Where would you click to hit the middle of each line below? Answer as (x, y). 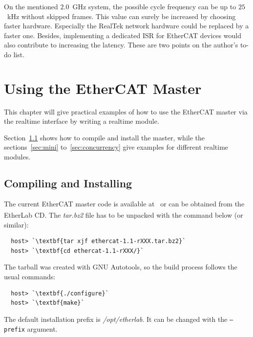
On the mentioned (31, 6)
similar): (16, 224)
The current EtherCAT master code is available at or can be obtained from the (124, 203)
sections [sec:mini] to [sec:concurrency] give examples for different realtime (116, 147)
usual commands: (30, 277)
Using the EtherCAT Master (103, 88)
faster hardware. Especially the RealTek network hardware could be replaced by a (126, 26)
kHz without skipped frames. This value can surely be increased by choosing (121, 16)
